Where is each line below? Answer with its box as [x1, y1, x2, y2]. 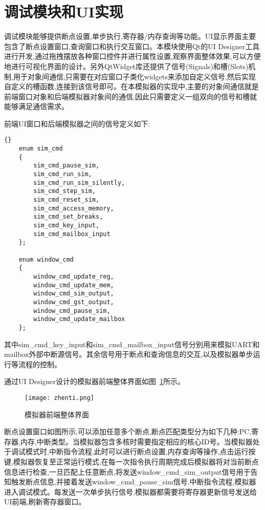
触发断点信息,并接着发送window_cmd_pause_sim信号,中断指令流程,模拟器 [11, 476, 256, 487]
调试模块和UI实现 [4, 1, 123, 22]
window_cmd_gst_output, [33, 298, 114, 306]
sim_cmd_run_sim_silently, [33, 179, 125, 186]
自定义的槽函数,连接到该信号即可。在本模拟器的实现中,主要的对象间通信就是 [4, 81, 259, 92]
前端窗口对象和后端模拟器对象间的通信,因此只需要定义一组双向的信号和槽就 [4, 91, 257, 101]
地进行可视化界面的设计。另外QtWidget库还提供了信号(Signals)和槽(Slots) [4, 60, 249, 71]
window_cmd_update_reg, [33, 272, 114, 280]
